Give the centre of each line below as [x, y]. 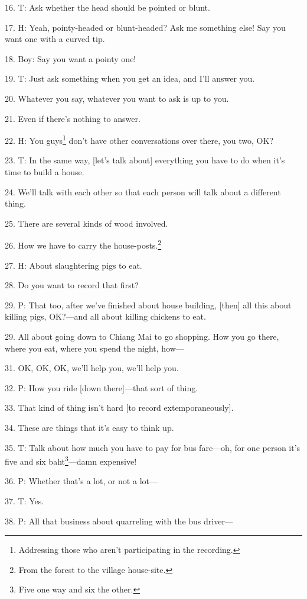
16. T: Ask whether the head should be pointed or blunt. [107, 7]
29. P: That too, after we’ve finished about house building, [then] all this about [148, 305]
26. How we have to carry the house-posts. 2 [83, 244]
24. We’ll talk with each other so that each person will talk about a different [143, 191]
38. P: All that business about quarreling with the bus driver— [119, 521]
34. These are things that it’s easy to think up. [89, 427]
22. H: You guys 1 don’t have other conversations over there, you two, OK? [139, 139]
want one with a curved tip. [55, 39]
